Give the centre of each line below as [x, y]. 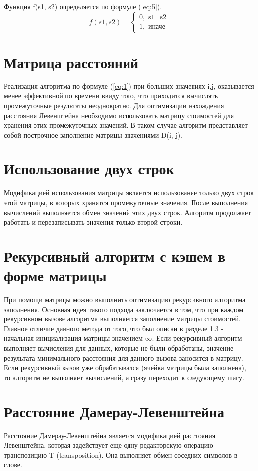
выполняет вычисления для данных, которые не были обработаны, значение [119, 348]
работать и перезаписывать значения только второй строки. [93, 222]
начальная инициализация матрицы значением [73, 338]
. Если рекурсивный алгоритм [197, 338]
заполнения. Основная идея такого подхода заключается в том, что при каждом [124, 309]
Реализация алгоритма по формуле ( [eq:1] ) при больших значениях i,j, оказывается [129, 86]
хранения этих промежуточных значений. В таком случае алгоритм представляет [126, 125]
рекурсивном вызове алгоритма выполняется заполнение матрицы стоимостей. [122, 319]
